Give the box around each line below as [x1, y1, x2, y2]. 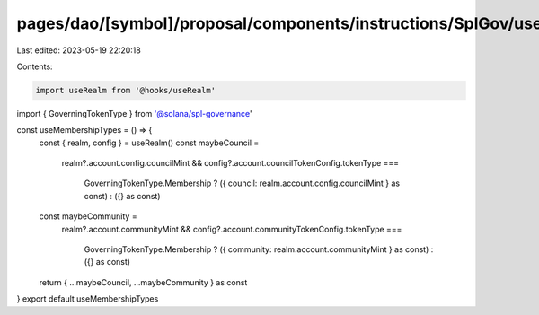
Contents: [16, 61, 53, 72]
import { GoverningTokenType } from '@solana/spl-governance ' [16, 108, 253, 118]
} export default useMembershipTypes [16, 293, 159, 304]
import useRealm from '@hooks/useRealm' [35, 85, 216, 95]
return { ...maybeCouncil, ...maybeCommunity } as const [39, 276, 248, 287]
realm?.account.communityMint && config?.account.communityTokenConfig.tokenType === [61, 223, 402, 234]
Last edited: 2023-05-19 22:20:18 [16, 45, 141, 56]
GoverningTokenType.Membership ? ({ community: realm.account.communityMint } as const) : [84, 244, 434, 255]
